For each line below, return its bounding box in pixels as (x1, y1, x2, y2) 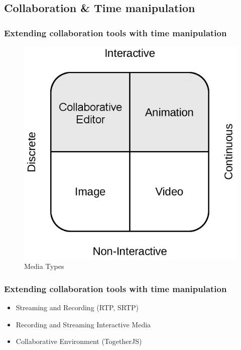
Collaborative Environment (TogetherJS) (16, 336, 142, 346)
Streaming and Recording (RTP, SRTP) (16, 302, 139, 313)
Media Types (24, 261, 64, 271)
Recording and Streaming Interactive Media (16, 319, 151, 329)
